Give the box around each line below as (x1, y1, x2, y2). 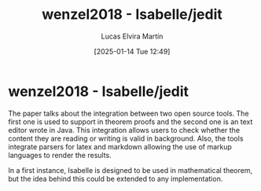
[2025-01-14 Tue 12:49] (94, 46, 171, 56)
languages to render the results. (8, 150, 112, 160)
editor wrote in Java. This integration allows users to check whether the (8, 125, 241, 134)
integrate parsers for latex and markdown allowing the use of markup (8, 141, 232, 151)
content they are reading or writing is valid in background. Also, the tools (8, 134, 244, 143)
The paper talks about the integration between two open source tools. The (8, 108, 249, 118)
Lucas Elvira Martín (101, 31, 164, 41)
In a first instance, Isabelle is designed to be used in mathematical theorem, (8, 165, 253, 174)
